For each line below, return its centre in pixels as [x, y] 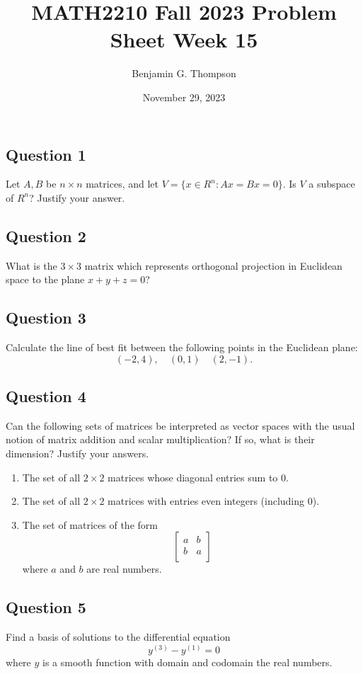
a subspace [332, 184]
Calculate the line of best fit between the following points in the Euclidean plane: [182, 347]
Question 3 [46, 318]
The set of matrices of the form [90, 524]
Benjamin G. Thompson [184, 73]
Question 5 [46, 607]
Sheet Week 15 [184, 39]
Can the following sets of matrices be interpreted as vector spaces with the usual [180, 425]
